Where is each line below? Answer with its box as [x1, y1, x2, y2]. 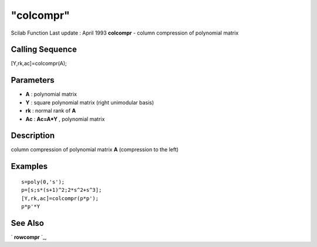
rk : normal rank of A [25, 107, 76, 114]
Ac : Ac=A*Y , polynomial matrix [25, 115, 105, 123]
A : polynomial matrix [25, 91, 77, 98]
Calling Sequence [11, 45, 77, 55]
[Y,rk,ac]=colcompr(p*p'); [21, 195, 99, 202]
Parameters [11, 75, 55, 85]
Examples [11, 161, 48, 171]
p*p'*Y [21, 203, 41, 210]
